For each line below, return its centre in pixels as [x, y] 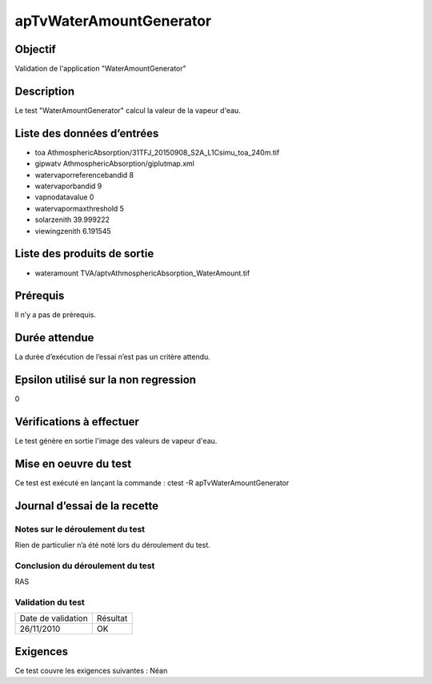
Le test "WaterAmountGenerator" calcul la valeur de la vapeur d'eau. [128, 110]
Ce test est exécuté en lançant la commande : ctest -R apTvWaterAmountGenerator [152, 483]
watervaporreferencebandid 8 [84, 175]
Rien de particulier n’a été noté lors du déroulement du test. [113, 545]
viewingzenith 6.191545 [73, 231]
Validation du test [50, 602]
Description [45, 91]
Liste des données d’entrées [87, 133]
